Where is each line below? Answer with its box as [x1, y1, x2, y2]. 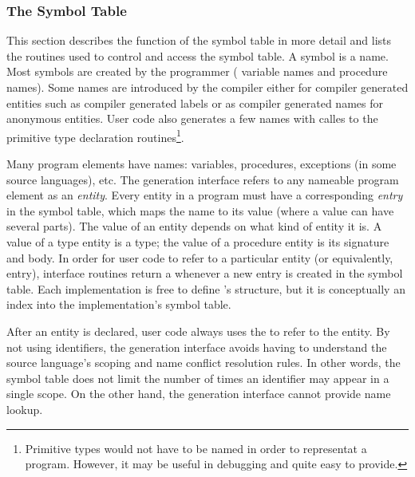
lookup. [6, 400, 43, 417]
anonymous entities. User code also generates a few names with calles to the [6, 110, 378, 127]
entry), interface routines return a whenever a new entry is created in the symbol [6, 265, 403, 282]
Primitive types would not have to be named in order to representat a [25, 440, 367, 456]
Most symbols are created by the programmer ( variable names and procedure [6, 63, 388, 80]
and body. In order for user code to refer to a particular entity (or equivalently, [6, 249, 393, 266]
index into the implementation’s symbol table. [6, 296, 231, 313]
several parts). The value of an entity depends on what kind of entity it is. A [6, 218, 382, 235]
